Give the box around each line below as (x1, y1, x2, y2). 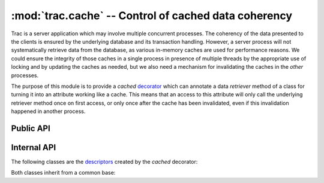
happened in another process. (11, 108, 86, 115)
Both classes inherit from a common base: (11, 169, 116, 176)
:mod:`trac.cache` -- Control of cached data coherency (11, 9, 293, 22)
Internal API (11, 142, 56, 152)
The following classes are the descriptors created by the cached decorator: (11, 158, 198, 165)
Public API (11, 123, 50, 133)
